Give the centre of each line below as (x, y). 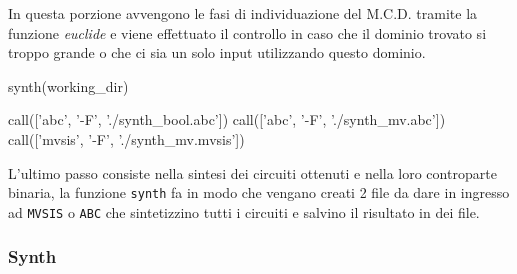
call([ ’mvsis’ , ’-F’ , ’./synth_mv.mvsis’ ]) (126, 138)
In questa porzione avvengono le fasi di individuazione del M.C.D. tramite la (243, 13)
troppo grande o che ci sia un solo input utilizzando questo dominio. (217, 52)
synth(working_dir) (68, 85)
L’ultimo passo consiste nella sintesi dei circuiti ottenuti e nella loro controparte (252, 172)
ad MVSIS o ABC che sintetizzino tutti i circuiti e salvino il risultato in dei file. (244, 211)
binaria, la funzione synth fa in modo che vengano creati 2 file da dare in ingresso (259, 192)
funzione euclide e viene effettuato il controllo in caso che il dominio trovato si (247, 32)
